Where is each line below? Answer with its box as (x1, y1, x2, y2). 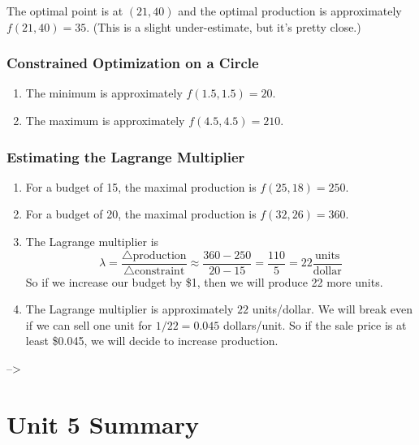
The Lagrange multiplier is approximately (25, 300, 234, 318)
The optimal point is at (6, 2, 123, 19)
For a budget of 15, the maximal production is (25, 178, 257, 195)
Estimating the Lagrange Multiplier (6, 146, 245, 166)
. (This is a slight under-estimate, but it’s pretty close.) (86, 18, 361, 35)
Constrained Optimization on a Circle (6, 53, 259, 73)
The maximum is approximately (25, 112, 185, 128)
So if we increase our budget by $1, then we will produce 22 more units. (25, 273, 383, 290)
